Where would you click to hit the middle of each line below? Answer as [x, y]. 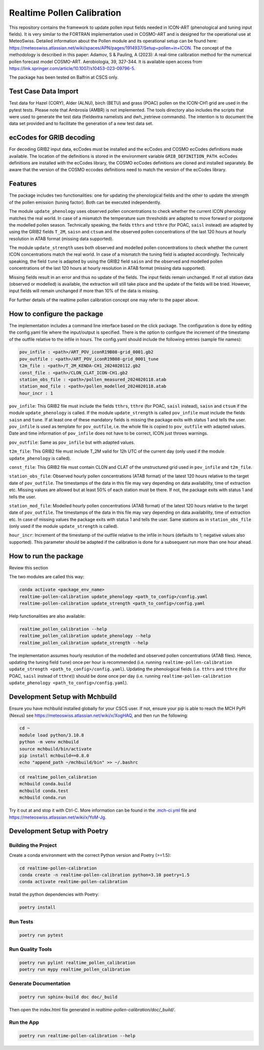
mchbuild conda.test [44, 791]
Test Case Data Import [44, 91]
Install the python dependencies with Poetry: [54, 894]
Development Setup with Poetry [59, 831]
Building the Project [33, 845]
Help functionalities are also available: [47, 616]
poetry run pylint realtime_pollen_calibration [77, 962]
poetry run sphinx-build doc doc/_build [68, 997]
